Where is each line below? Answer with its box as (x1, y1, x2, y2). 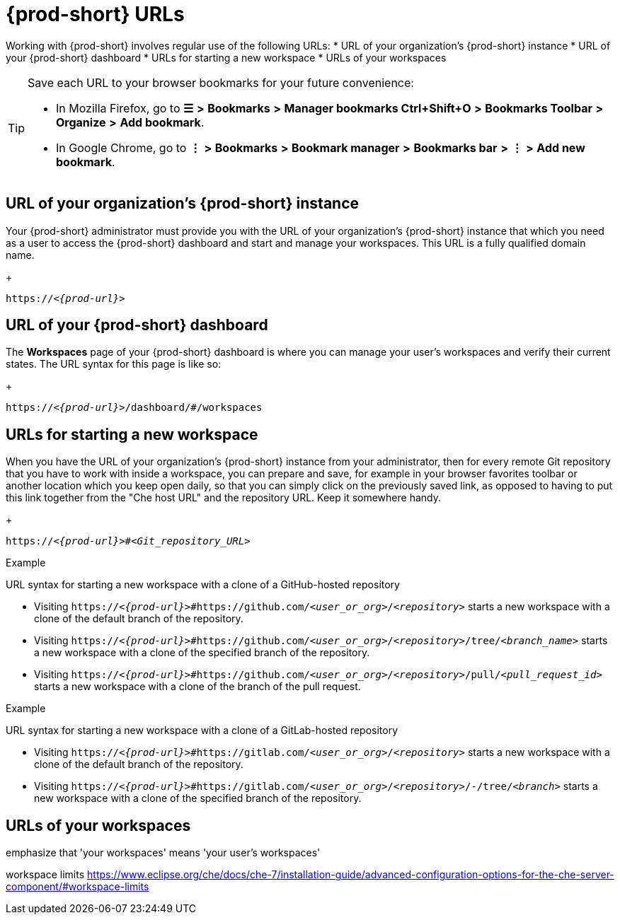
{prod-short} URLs (6, 2, 185, 26)
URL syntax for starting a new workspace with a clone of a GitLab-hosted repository (6, 724, 398, 737)
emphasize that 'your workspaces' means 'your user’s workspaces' (6, 846, 321, 859)
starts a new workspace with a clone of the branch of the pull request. (34, 680, 361, 693)
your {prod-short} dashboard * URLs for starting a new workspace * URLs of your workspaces (6, 51, 447, 64)
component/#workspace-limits (6, 880, 149, 893)
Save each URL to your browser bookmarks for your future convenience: (28, 75, 414, 90)
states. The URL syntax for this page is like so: (6, 358, 222, 371)
